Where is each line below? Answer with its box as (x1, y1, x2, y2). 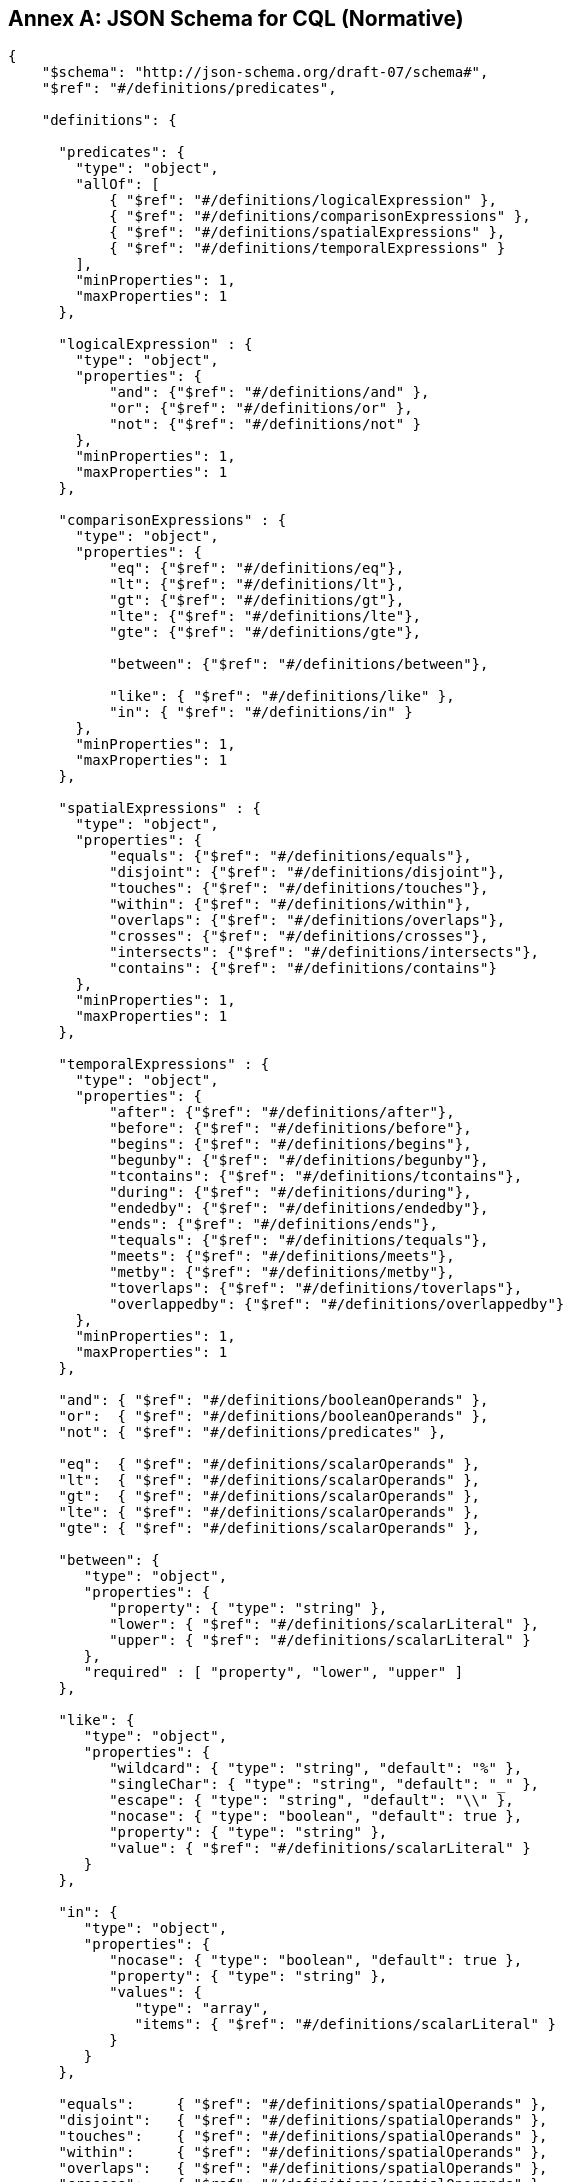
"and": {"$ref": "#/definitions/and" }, (109, 384, 430, 401)
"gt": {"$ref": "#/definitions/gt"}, (109, 592, 405, 609)
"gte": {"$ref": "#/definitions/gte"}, (109, 624, 422, 641)
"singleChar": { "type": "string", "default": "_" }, (109, 1776, 540, 1793)
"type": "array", (134, 2000, 270, 2017)
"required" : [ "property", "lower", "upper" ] (83, 1664, 464, 1681)
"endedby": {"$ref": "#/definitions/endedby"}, (109, 1200, 489, 1217)
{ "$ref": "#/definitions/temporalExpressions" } (109, 240, 506, 257)
